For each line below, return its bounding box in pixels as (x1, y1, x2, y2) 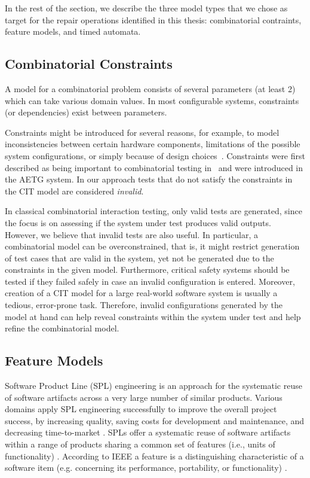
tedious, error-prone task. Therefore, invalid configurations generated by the (5, 299, 283, 311)
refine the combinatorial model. (5, 322, 119, 334)
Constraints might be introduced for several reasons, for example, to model (5, 126, 280, 138)
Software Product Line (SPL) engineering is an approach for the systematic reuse (5, 379, 302, 392)
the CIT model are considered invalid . (5, 184, 144, 197)
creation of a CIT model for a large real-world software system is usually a (5, 287, 278, 299)
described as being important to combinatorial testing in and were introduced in (5, 161, 303, 173)
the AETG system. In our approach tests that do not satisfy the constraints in (5, 173, 293, 185)
